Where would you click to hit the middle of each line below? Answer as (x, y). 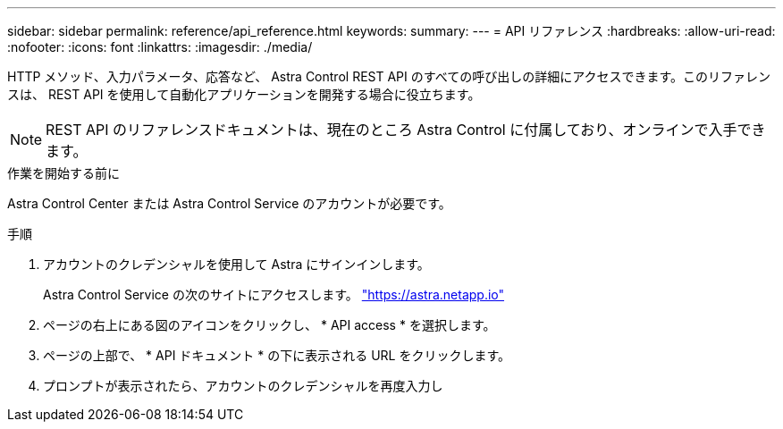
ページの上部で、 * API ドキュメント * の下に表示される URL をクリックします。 (277, 355)
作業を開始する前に (63, 173)
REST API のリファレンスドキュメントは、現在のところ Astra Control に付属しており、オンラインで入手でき (406, 130)
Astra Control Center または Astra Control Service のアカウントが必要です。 (229, 203)
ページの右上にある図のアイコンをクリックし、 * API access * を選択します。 (269, 325)
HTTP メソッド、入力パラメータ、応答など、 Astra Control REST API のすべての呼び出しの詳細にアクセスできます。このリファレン (389, 76)
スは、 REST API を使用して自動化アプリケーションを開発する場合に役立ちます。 (244, 94)
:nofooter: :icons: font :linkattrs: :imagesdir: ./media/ (160, 47)
